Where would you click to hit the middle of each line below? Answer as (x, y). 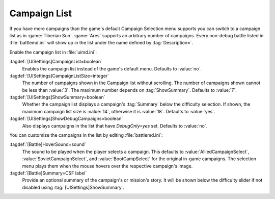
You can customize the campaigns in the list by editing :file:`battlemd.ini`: (86, 135)
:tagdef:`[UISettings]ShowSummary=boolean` (57, 97)
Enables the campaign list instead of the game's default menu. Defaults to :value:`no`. (112, 68)
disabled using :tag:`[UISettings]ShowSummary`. (73, 187)
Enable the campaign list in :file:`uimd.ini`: (53, 52)
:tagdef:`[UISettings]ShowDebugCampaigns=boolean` (66, 119)
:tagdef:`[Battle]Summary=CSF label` (48, 173)
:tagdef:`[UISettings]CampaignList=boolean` (56, 62)
